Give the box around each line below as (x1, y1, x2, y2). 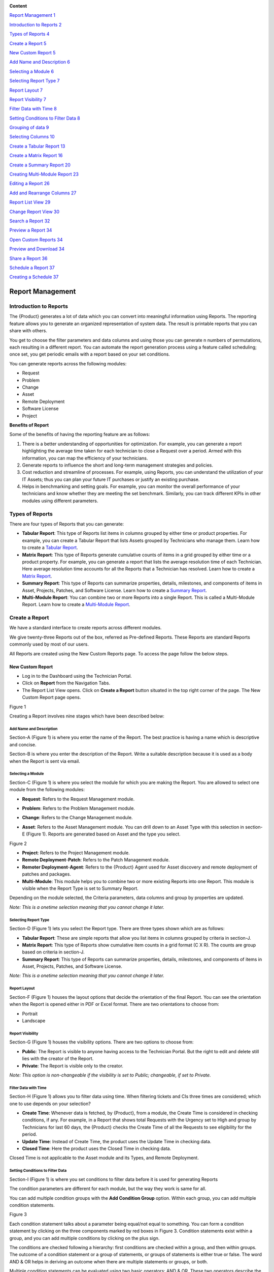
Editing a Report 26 (9, 181, 50, 187)
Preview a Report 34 (9, 227, 52, 234)
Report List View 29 (9, 199, 51, 206)
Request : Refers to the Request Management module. (22, 796, 135, 802)
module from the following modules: (9, 787, 85, 793)
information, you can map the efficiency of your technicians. (22, 455, 148, 461)
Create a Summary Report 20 (9, 162, 71, 168)
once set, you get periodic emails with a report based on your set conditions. (9, 351, 170, 357)
